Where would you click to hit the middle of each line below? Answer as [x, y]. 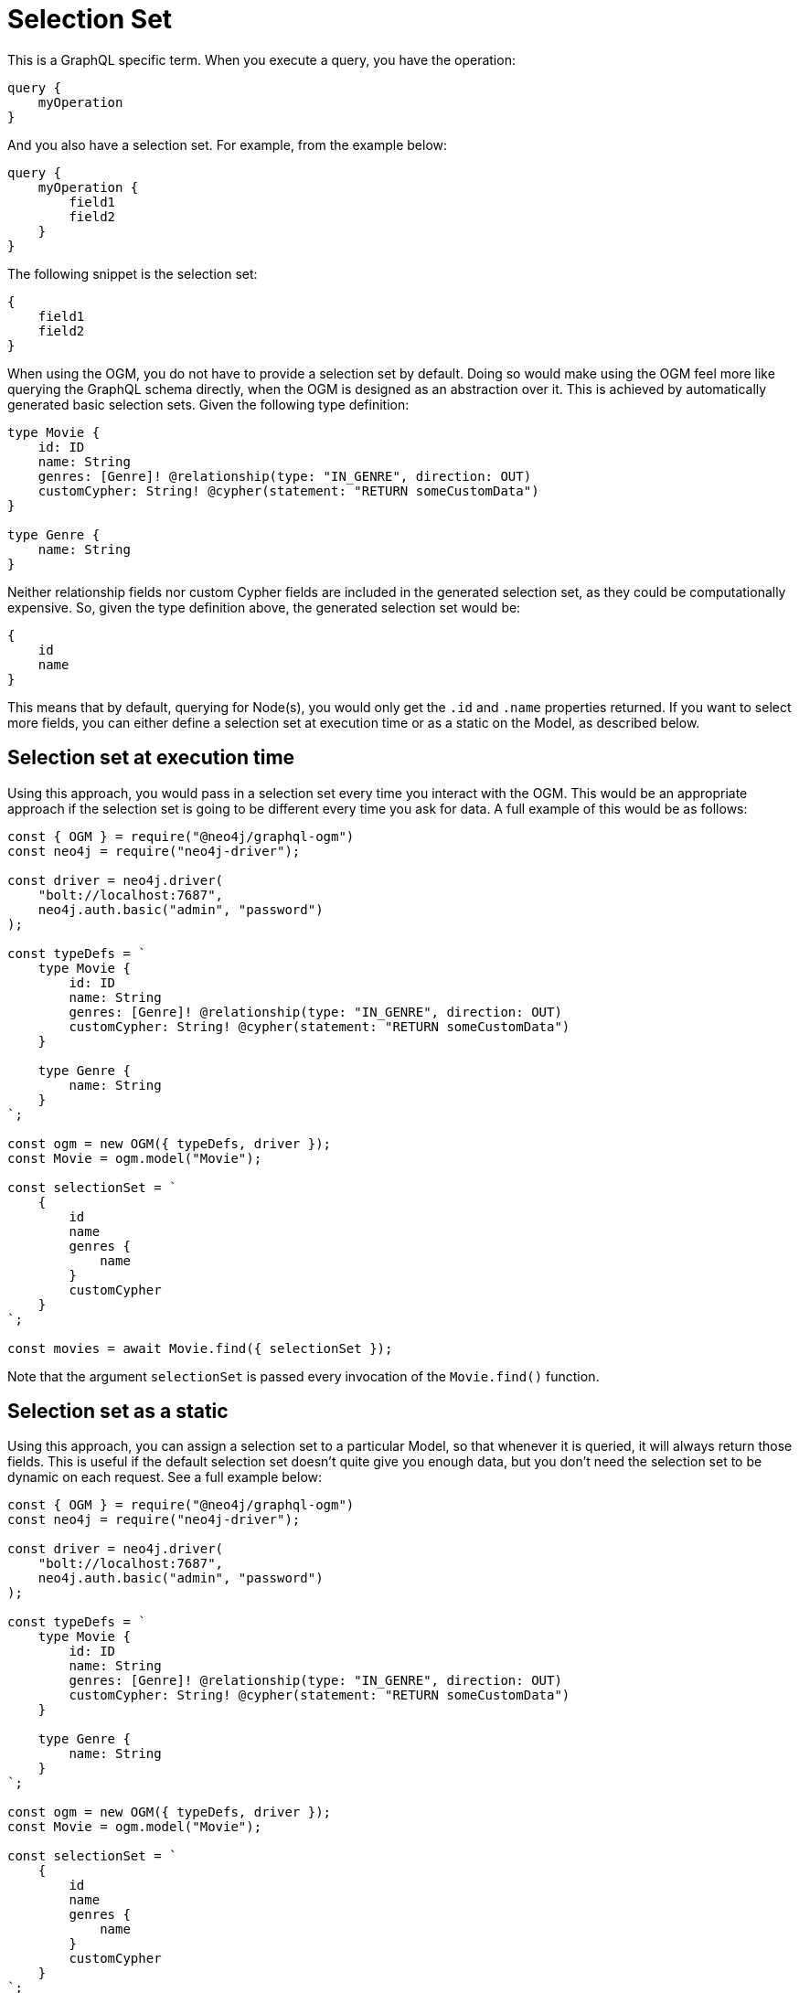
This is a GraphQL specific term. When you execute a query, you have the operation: [261, 59]
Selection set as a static [118, 1412]
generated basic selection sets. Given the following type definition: [208, 404]
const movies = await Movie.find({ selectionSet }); [200, 1348]
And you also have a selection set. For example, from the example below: [228, 144]
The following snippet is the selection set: [133, 273]
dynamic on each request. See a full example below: [165, 1477]
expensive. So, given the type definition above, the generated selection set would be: [264, 607]
